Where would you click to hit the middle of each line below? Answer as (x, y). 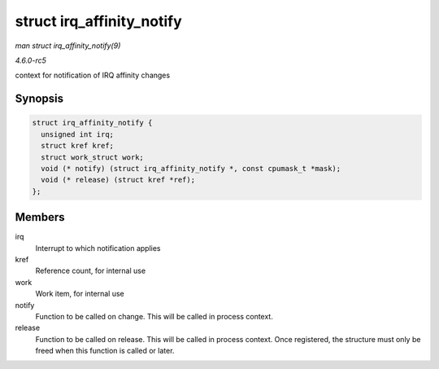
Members (40, 217)
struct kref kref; (77, 146)
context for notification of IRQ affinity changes (93, 75)
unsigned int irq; (77, 134)
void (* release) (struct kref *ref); (118, 180)
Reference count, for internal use (91, 271)
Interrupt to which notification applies (98, 248)
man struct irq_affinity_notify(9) (68, 46)
